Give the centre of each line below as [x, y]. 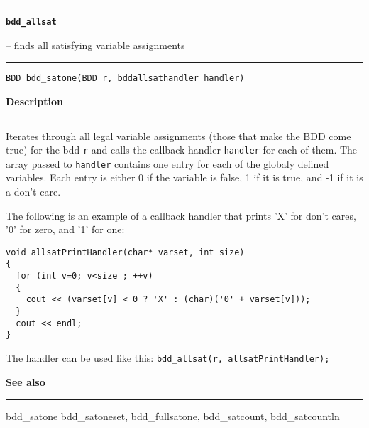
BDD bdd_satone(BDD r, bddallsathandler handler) [125, 79]
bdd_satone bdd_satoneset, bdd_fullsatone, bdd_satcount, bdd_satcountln [173, 416]
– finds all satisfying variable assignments [95, 44]
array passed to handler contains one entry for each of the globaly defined [167, 163]
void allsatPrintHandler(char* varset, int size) [125, 252]
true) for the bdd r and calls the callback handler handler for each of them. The [182, 150]
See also [26, 381]
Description [35, 101]
